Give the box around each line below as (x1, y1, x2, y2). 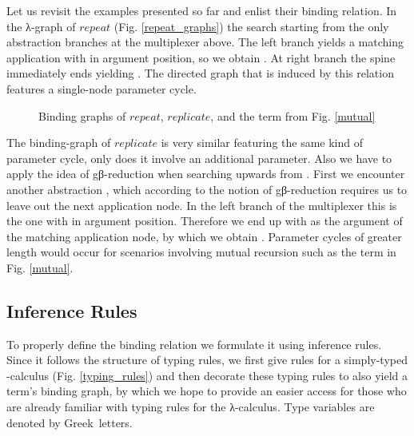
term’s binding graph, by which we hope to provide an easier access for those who (6, 382, 407, 399)
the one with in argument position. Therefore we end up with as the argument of (6, 212, 403, 229)
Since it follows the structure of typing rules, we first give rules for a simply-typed (6, 351, 408, 368)
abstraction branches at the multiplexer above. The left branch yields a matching (6, 34, 404, 50)
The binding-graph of (6, 134, 111, 151)
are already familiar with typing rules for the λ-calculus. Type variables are (6, 398, 375, 415)
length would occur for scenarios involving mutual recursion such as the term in (6, 244, 396, 260)
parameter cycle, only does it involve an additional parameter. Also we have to (6, 149, 392, 166)
